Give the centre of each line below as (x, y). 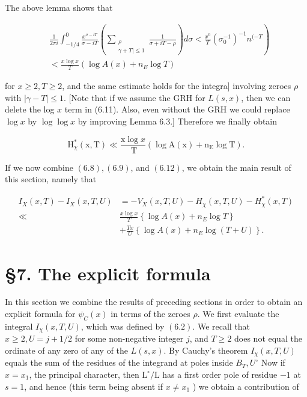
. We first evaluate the (238, 314)
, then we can (266, 97)
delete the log (30, 109)
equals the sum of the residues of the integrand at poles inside (119, 362)
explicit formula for (40, 314)
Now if (273, 362)
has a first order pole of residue (220, 374)
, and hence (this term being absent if (94, 386)
